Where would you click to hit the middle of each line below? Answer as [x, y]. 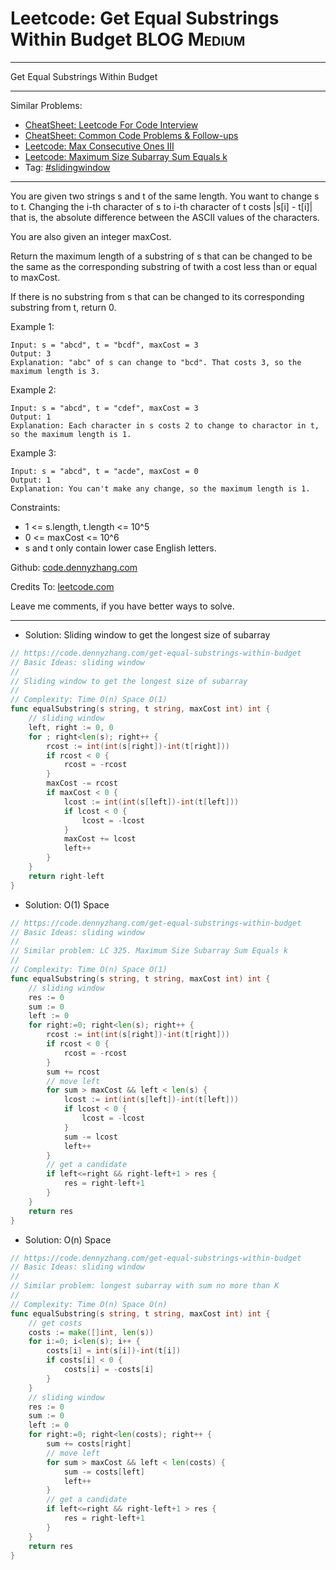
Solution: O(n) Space [68, 1239]
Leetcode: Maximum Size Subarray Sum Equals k [126, 156]
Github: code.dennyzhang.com [74, 567]
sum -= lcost [90, 1137]
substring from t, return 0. [63, 307]
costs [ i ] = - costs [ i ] [109, 1370]
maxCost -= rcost [82, 783]
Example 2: [33, 389]
